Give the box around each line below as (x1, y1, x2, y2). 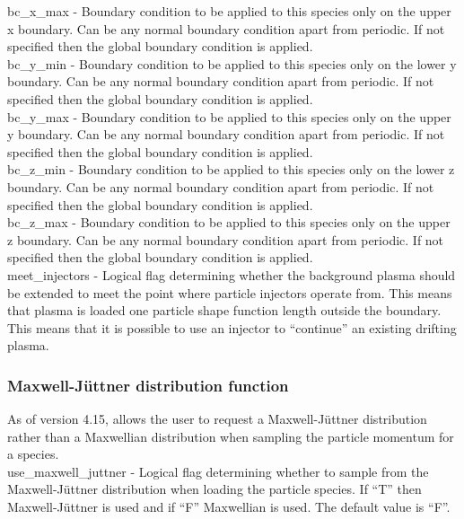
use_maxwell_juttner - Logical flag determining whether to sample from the (7, 462, 429, 480)
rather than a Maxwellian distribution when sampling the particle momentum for (7, 427, 454, 445)
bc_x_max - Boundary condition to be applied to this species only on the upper (7, 2, 451, 20)
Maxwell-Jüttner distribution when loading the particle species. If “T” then (7, 479, 422, 498)
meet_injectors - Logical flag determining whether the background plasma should (7, 265, 456, 284)
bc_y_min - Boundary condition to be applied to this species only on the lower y (7, 54, 457, 73)
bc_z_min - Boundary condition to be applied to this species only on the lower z (7, 160, 455, 179)
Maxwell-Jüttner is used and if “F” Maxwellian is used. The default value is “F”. (7, 497, 451, 516)
